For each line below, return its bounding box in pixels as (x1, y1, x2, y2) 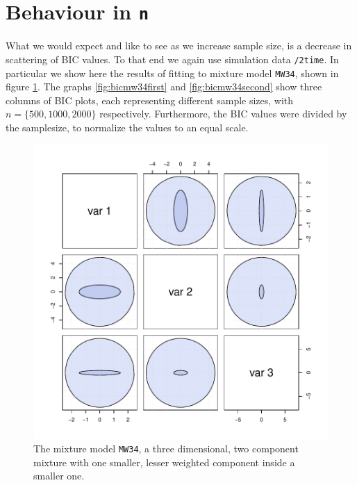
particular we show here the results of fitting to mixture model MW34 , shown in (6, 65, 339, 80)
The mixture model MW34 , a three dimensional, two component (33, 441, 299, 456)
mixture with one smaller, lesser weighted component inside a (33, 454, 295, 469)
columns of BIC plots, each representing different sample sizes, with (6, 92, 294, 107)
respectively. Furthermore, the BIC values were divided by (99, 106, 347, 121)
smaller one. (33, 468, 85, 483)
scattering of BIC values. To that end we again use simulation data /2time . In (6, 51, 339, 66)
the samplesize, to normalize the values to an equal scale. (6, 120, 249, 134)
